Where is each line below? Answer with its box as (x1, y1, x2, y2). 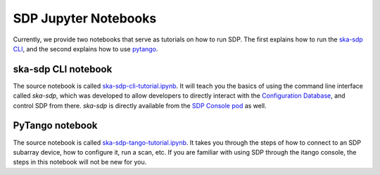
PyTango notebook (13, 119, 98, 131)
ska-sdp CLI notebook (13, 63, 113, 75)
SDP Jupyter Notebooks (13, 11, 157, 26)
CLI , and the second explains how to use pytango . (13, 44, 158, 53)
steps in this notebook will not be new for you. (13, 158, 147, 167)
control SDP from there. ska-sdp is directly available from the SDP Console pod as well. (13, 101, 267, 110)
